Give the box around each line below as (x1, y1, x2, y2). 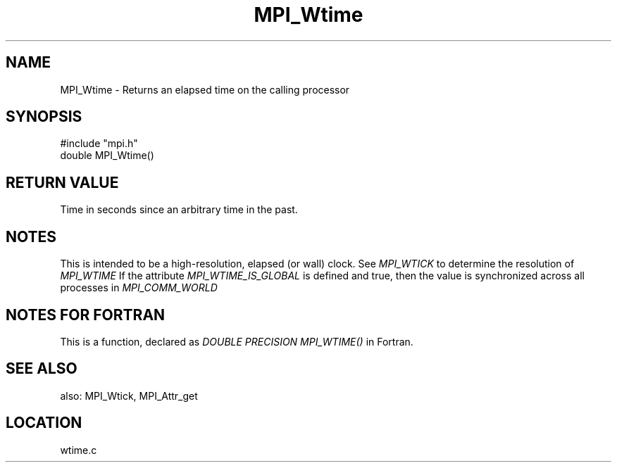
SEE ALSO (6, 360, 77, 378)
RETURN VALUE (6, 173, 119, 191)
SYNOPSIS (6, 108, 82, 126)
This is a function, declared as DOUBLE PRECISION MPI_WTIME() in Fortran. (60, 335, 413, 348)
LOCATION (6, 414, 82, 432)
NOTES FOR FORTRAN (6, 305, 166, 324)
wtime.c (60, 443, 97, 456)
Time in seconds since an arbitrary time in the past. (60, 203, 298, 216)
